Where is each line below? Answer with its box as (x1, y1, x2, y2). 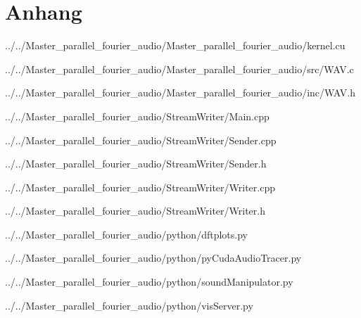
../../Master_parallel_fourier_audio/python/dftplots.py (5, 227, 248, 241)
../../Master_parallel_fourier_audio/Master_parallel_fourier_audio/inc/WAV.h (5, 85, 355, 100)
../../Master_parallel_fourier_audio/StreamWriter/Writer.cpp (5, 179, 275, 194)
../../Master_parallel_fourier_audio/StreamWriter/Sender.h (5, 156, 267, 171)
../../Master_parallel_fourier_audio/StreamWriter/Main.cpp (5, 108, 270, 123)
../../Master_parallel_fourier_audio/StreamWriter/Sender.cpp (5, 132, 277, 147)
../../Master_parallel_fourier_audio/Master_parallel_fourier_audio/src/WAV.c (5, 61, 354, 76)
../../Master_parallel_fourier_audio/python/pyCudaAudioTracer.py (5, 250, 302, 265)
